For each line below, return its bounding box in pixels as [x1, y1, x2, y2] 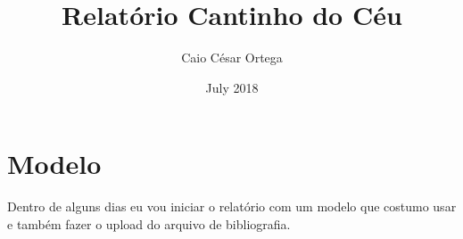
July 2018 [205, 78, 259, 96]
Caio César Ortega [181, 48, 283, 67]
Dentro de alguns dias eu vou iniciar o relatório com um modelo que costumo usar [7, 197, 457, 216]
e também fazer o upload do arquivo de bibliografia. [7, 214, 291, 233]
